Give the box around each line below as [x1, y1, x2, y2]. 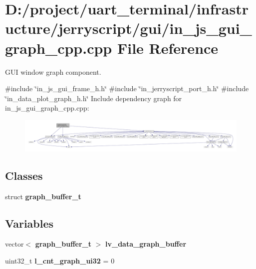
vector [5, 239, 24, 249]
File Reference [117, 37, 219, 58]
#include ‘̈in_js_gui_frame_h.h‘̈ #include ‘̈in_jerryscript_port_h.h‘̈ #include [5, 83, 249, 94]
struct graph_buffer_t [5, 191, 81, 201]
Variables [5, 215, 54, 231]
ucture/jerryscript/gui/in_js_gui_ [5, 18, 252, 38]
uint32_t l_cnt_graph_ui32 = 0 [5, 256, 115, 266]
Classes [5, 167, 43, 183]
